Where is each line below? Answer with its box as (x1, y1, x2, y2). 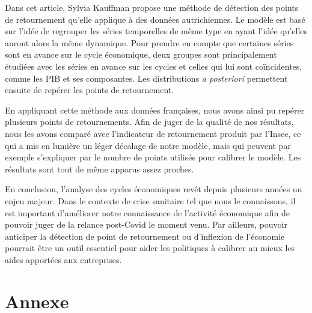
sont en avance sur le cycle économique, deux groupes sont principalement (5, 48, 277, 61)
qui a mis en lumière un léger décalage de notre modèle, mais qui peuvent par (5, 139, 291, 151)
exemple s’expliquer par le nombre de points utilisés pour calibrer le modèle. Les (5, 151, 301, 163)
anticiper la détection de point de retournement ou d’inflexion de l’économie (5, 229, 285, 242)
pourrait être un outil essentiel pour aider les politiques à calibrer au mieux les (5, 242, 295, 254)
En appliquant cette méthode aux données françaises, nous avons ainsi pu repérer (5, 103, 305, 116)
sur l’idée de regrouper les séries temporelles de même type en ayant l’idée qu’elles (5, 25, 308, 37)
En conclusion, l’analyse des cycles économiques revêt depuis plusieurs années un (5, 183, 302, 195)
